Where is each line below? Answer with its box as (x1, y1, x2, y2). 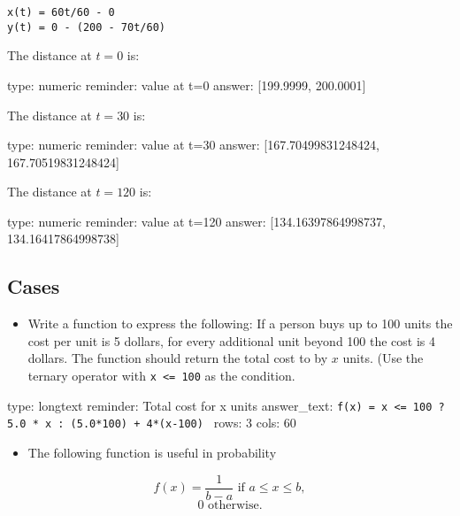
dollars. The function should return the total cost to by (27, 349, 328, 367)
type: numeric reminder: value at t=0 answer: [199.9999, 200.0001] (7, 75, 366, 94)
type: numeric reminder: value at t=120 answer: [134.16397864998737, (7, 212, 387, 230)
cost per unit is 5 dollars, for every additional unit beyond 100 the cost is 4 (27, 331, 436, 350)
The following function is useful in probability (27, 443, 277, 462)
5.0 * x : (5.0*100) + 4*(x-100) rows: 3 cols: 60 (7, 413, 296, 432)
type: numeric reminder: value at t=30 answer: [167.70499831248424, (7, 135, 380, 154)
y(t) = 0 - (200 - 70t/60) (7, 20, 165, 34)
